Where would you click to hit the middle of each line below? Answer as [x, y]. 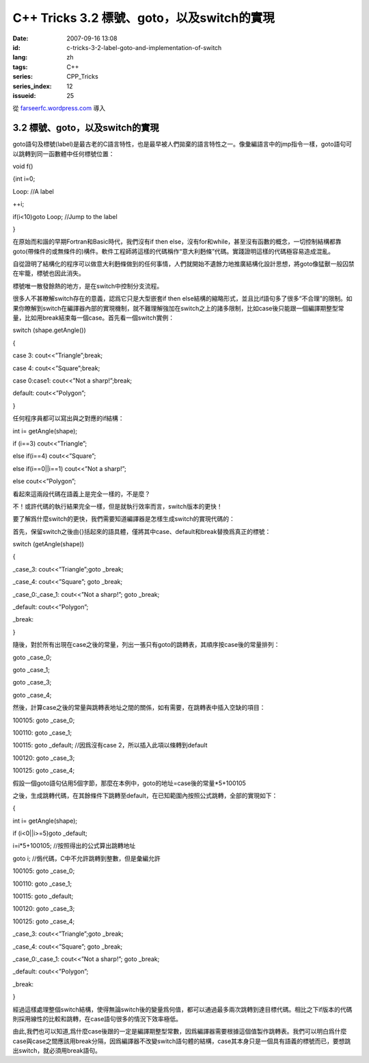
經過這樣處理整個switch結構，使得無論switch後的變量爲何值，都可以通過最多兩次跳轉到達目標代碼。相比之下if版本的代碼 [182, 1009]
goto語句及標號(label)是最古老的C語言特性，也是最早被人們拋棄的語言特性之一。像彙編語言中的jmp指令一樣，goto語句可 [182, 144]
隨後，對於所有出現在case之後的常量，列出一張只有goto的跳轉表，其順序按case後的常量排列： [146, 645]
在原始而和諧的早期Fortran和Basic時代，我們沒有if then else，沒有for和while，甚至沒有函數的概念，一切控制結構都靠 [177, 242]
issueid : [24, 95]
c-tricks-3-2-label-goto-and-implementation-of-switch [144, 47]
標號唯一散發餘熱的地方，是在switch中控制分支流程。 [88, 286]
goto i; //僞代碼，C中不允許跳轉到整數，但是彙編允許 [86, 858]
